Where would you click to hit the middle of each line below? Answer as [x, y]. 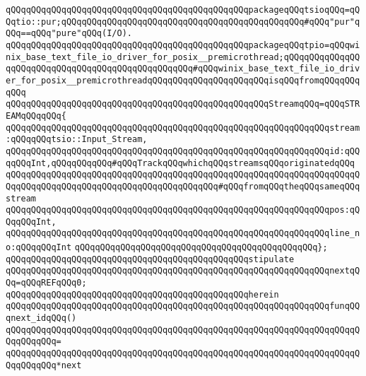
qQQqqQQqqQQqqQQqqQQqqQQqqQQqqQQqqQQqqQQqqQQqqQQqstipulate [150, 259]
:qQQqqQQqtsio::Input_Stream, [77, 140]
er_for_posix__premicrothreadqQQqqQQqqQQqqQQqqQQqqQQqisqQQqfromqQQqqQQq [183, 80]
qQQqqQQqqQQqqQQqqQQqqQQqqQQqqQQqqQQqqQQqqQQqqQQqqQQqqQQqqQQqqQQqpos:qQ [183, 210]
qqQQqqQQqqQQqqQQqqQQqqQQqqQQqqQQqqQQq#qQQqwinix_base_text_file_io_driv [183, 69]
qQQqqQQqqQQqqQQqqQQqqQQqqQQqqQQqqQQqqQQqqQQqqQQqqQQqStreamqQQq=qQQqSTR [183, 104]
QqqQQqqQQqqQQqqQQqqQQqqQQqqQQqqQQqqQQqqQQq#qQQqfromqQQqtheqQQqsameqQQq [183, 186]
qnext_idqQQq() [41, 318]
